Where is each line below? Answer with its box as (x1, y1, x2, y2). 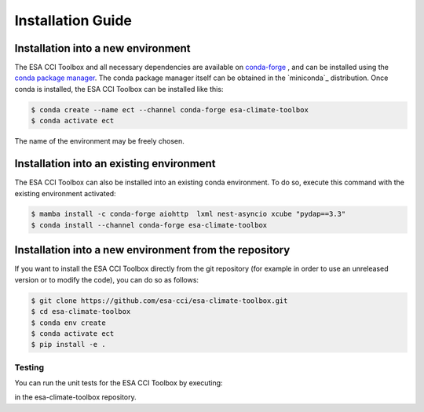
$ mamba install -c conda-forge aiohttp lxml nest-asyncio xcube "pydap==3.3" (31, 210, 346, 219)
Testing (14, 362, 45, 373)
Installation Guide (14, 12, 133, 29)
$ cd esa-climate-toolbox (31, 307, 131, 316)
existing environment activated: (14, 188, 117, 198)
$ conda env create (31, 318, 106, 327)
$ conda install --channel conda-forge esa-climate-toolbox (31, 221, 268, 229)
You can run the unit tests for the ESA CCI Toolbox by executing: (14, 378, 223, 388)
